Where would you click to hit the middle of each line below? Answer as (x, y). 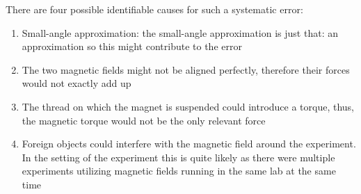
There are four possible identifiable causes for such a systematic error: (154, 9)
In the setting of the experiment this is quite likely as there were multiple (178, 157)
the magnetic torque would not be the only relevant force (144, 120)
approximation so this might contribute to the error (132, 46)
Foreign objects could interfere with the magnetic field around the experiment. (189, 144)
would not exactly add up (77, 83)
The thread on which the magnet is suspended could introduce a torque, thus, (188, 106)
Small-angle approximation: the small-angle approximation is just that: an (180, 32)
